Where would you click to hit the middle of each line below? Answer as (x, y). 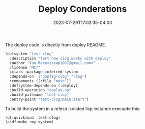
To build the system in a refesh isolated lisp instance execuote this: (73, 108)
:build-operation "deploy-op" (40, 90)
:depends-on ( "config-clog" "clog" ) (48, 77)
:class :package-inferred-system (44, 72)
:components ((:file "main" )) (40, 81)
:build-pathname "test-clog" (39, 95)
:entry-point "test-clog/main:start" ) (49, 99)
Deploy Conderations (83, 9)
